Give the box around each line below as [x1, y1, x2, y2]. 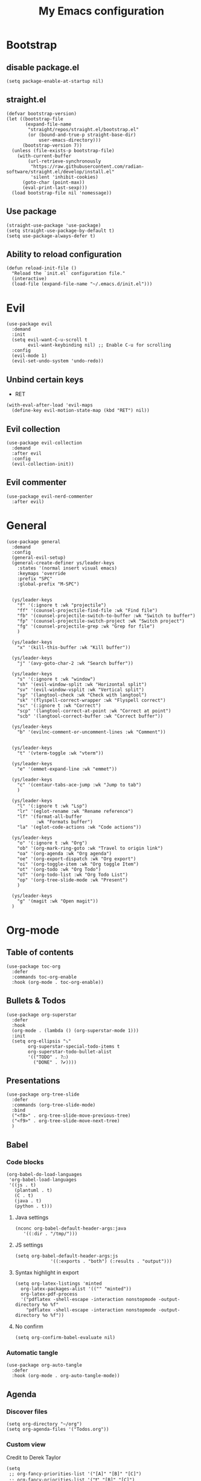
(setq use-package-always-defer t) [6, 233, 96, 239]
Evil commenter [6, 477, 67, 487]
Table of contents [6, 947, 74, 958]
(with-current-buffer [17, 153, 71, 159]
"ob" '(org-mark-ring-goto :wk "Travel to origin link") [17, 845, 164, 851]
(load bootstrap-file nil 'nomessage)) [11, 190, 112, 196]
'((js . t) [8, 1182, 36, 1188]
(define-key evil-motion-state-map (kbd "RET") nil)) [11, 408, 150, 414]
